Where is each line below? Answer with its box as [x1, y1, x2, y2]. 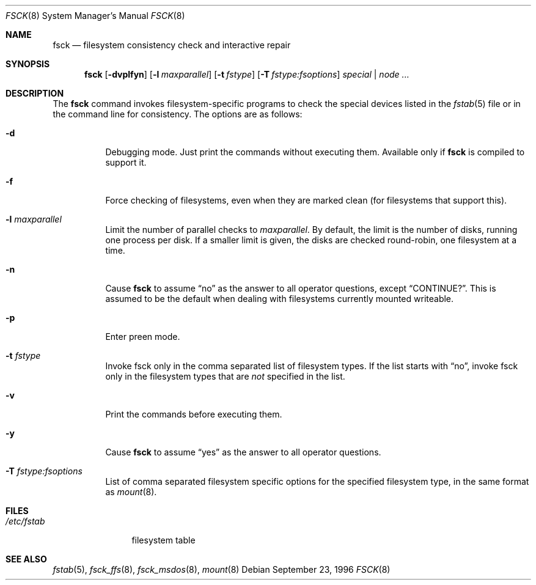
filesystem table [131, 535, 196, 545]
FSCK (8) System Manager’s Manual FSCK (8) [6, 10, 185, 21]
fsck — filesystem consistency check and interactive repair [53, 40, 291, 50]
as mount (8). [105, 487, 157, 497]
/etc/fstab [6, 516, 45, 526]
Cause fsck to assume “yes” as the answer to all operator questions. [105, 447, 381, 457]
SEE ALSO [6, 554, 47, 564]
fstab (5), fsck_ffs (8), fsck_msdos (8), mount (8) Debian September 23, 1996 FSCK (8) [53, 564, 391, 575]
